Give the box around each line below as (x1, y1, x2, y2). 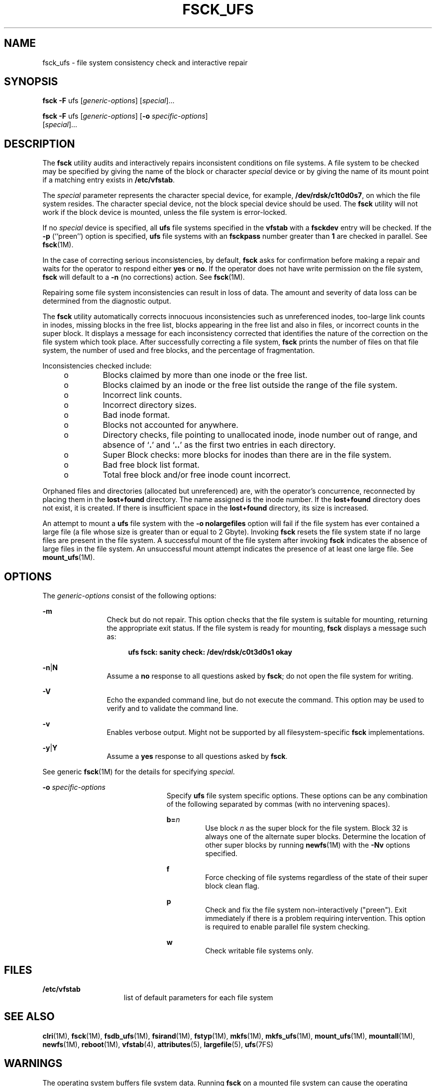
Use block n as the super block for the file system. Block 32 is (205, 824, 408, 833)
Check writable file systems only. (205, 946, 314, 955)
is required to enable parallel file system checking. (205, 922, 370, 931)
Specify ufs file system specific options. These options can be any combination (166, 791, 428, 800)
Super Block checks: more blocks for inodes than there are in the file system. (103, 450, 392, 460)
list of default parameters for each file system (123, 993, 273, 1002)
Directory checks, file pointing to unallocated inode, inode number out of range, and (103, 430, 418, 440)
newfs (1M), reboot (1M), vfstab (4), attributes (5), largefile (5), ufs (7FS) (42, 1040, 274, 1049)
